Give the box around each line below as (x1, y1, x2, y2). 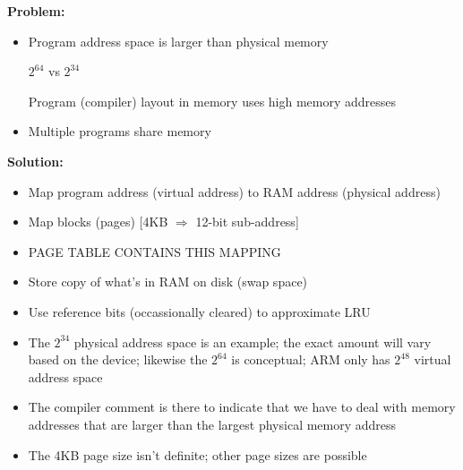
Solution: (7, 151, 64, 170)
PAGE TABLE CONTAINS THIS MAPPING (28, 242, 281, 261)
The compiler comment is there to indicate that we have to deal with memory (28, 397, 456, 416)
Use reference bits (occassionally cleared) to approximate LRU (28, 302, 371, 320)
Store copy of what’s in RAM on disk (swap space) (28, 272, 308, 291)
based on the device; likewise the (28, 350, 208, 369)
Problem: (7, 2, 65, 20)
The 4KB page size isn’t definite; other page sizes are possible (28, 445, 367, 464)
